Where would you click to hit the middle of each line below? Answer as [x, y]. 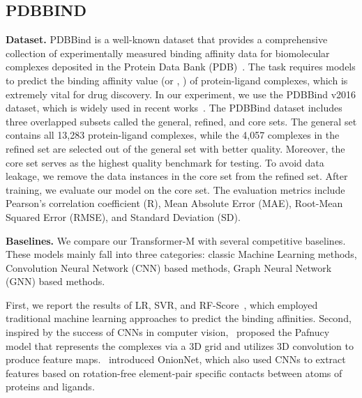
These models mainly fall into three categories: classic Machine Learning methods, [181, 254]
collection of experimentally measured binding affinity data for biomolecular [168, 53]
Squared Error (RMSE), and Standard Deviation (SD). [123, 216]
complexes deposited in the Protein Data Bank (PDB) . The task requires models [181, 67]
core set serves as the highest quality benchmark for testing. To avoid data [165, 162]
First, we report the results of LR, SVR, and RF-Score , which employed [162, 304]
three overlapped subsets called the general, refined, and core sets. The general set [181, 121]
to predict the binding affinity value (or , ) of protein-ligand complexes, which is [177, 80]
